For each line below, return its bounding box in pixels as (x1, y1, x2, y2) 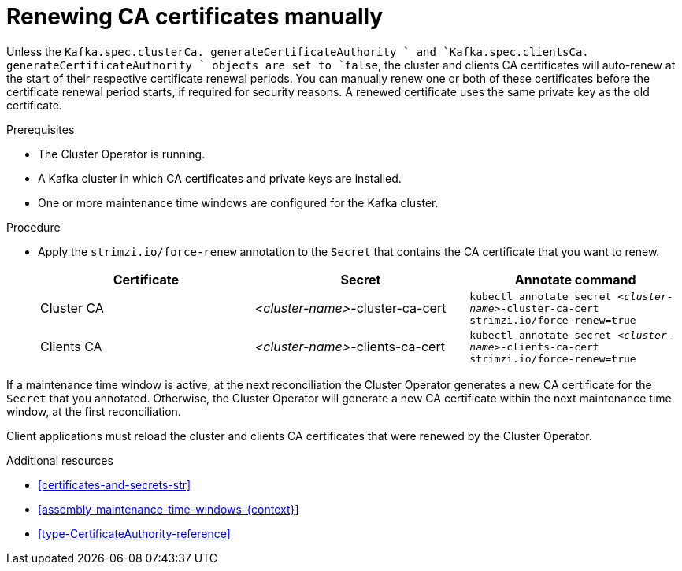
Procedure (6, 220, 61, 234)
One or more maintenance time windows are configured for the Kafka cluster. (38, 195, 439, 209)
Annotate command (514, 271, 636, 287)
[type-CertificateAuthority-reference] (38, 526, 231, 540)
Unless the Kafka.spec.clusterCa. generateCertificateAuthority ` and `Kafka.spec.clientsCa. (6, 44, 589, 58)
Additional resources (6, 453, 113, 467)
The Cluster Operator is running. (38, 146, 206, 161)
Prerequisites (6, 122, 75, 136)
